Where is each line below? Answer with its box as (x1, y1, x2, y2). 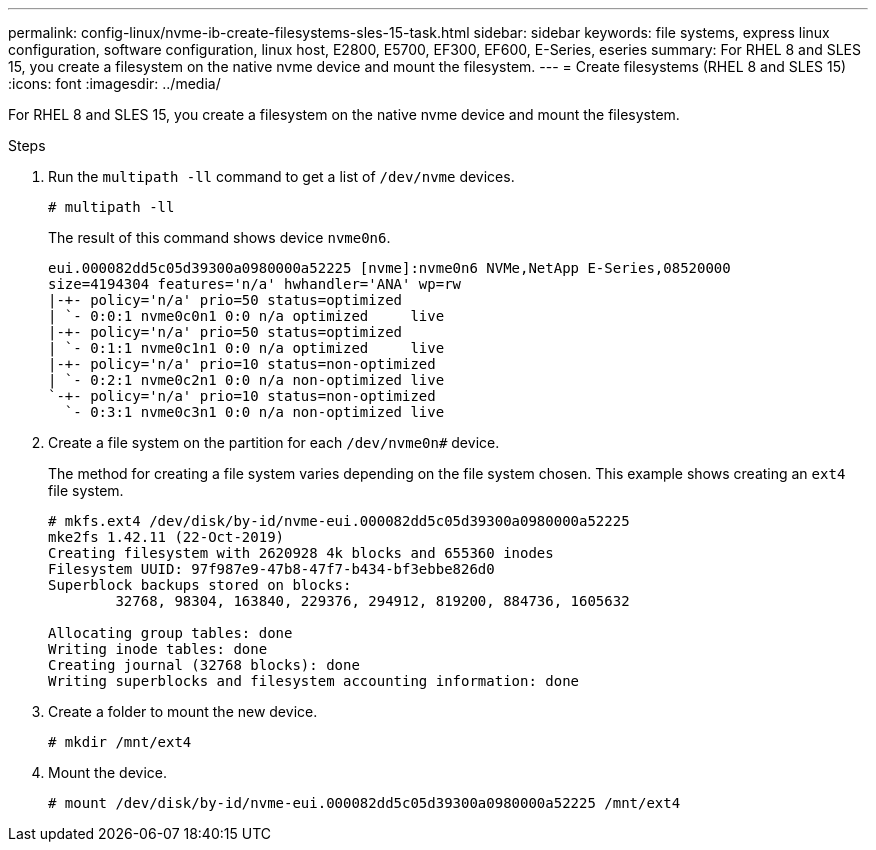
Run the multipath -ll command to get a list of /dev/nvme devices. (48, 168, 515, 185)
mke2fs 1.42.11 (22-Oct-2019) (48, 529, 285, 545)
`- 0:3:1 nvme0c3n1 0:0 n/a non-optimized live (64, 404, 445, 420)
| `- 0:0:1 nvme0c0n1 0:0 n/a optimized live (48, 308, 445, 324)
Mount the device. (48, 764, 167, 781)
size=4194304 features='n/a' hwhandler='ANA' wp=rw (48, 276, 462, 292)
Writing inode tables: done (48, 641, 268, 657)
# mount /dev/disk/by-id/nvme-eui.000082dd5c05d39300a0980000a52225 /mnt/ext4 (48, 795, 681, 811)
